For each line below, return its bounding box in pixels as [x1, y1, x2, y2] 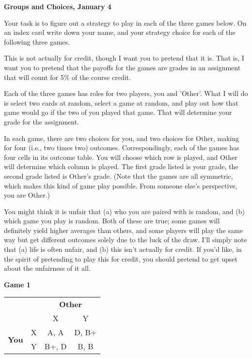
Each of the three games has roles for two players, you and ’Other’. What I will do [4, 88, 248, 98]
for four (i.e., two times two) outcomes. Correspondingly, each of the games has [4, 142, 239, 153]
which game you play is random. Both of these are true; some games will [4, 216, 220, 226]
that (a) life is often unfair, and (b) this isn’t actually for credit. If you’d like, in [4, 244, 242, 254]
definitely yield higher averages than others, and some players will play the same [4, 225, 243, 235]
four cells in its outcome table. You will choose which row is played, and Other [4, 152, 237, 162]
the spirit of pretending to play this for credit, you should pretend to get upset [4, 253, 237, 264]
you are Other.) [4, 190, 50, 200]
